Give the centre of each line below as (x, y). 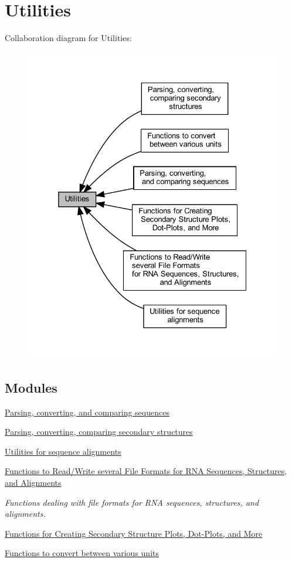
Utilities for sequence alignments (63, 451)
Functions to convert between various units (82, 553)
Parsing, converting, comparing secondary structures (99, 432)
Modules (31, 387)
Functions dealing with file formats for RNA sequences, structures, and (132, 502)
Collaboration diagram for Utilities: (68, 38)
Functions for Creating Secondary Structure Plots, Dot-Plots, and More (134, 533)
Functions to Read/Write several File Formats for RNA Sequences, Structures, (146, 471)
